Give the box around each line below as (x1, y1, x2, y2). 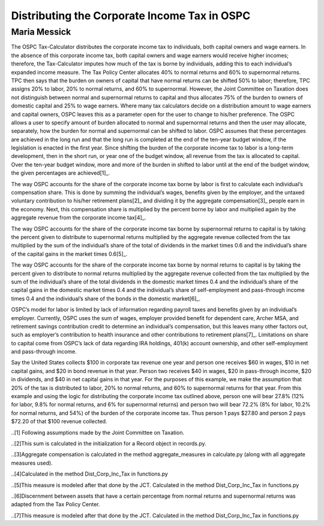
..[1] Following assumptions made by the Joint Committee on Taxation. (11, 429, 185, 436)
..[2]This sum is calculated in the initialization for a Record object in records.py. (11, 440, 206, 447)
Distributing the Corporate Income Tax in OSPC (11, 9, 251, 22)
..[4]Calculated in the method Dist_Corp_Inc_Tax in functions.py (11, 470, 168, 477)
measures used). (11, 459, 53, 467)
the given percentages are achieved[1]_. (11, 169, 110, 177)
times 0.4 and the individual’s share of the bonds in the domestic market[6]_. (11, 295, 201, 302)
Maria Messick (11, 26, 71, 37)
